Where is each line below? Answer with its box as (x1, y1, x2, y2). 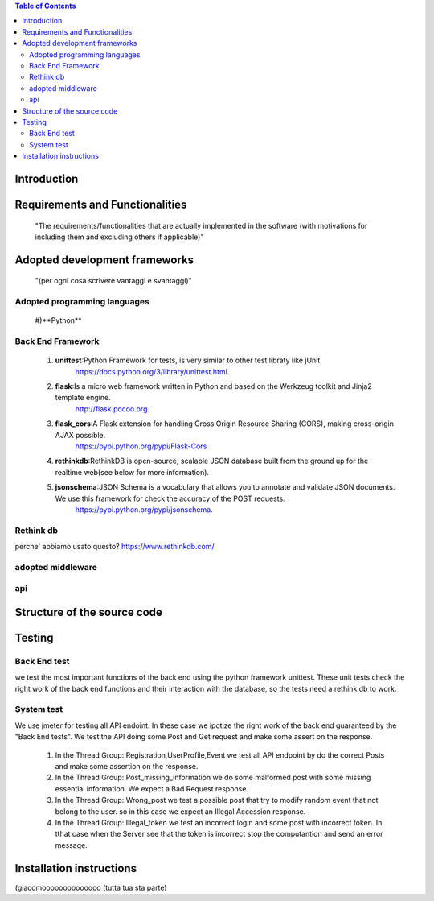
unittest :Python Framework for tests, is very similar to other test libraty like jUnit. (55, 355, 323, 366)
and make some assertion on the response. (55, 762, 199, 771)
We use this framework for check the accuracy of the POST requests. (55, 494, 285, 503)
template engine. (55, 393, 112, 403)
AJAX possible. (55, 430, 106, 440)
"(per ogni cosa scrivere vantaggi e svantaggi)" (35, 276, 192, 286)
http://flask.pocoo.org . (75, 403, 150, 414)
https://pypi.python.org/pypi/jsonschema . (75, 504, 213, 515)
